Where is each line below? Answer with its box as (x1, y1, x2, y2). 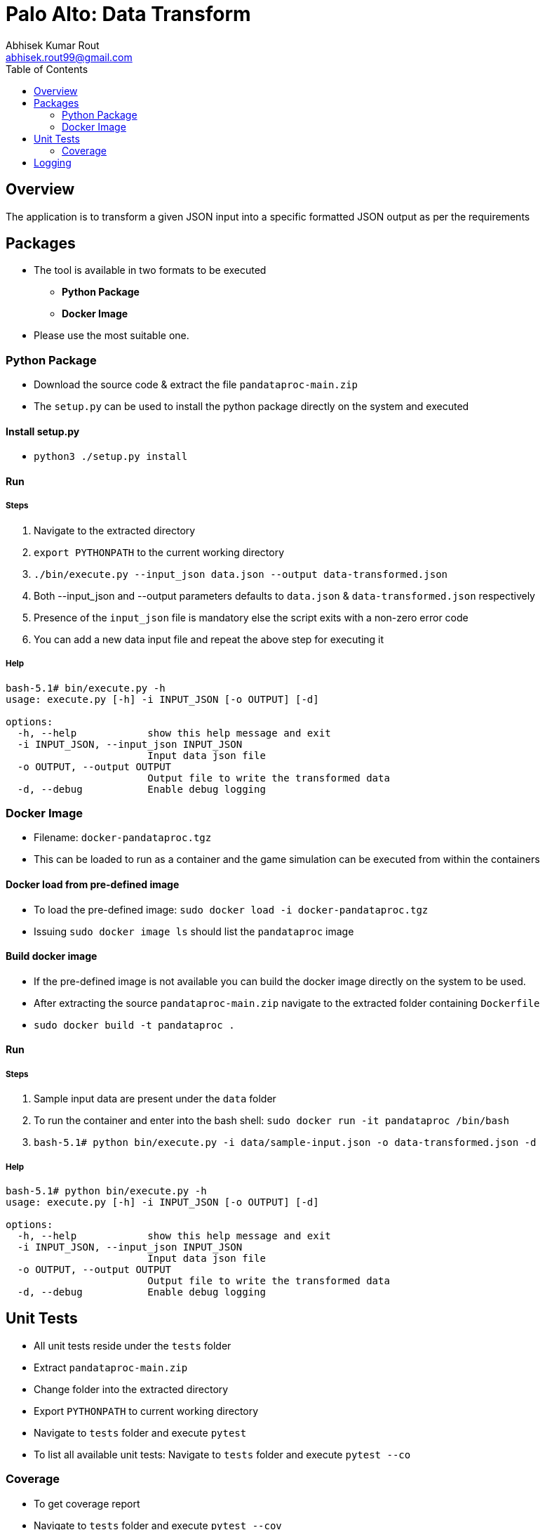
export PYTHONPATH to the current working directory (34, 546, 285, 558)
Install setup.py (6, 425, 80, 437)
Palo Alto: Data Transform (6, 2, 251, 26)
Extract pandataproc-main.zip (34, 1361, 188, 1373)
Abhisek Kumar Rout (6, 39, 100, 51)
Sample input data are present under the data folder (34, 1093, 276, 1105)
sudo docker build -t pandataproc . (34, 1019, 235, 1031)
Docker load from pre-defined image (6, 878, 180, 890)
